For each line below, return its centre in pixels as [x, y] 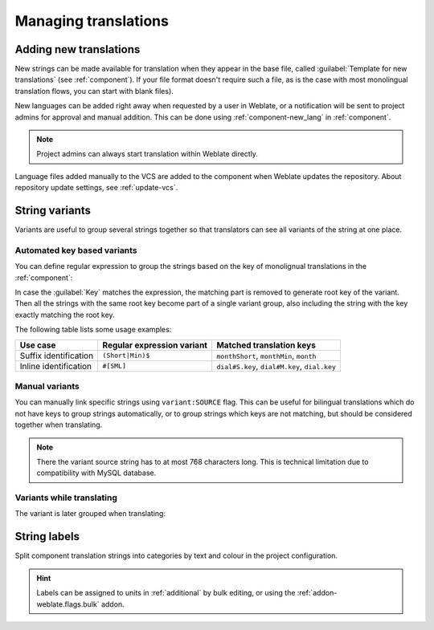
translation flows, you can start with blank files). [94, 91]
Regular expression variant [155, 345]
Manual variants [47, 386]
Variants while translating [66, 498]
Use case [38, 345]
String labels [47, 537]
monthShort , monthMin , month [266, 356]
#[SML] [115, 366]
